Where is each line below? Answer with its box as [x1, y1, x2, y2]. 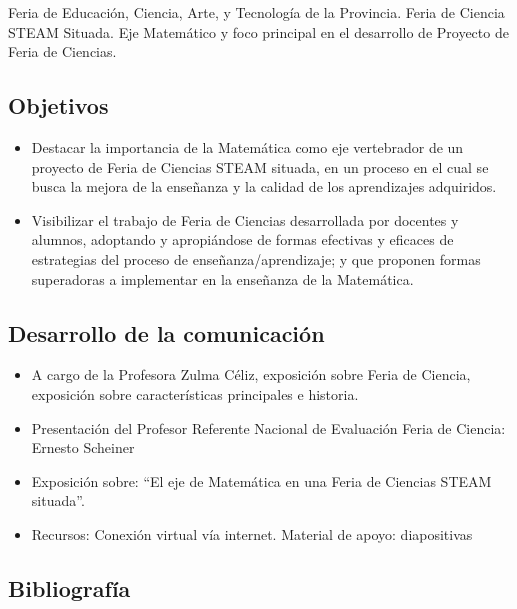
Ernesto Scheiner [31, 437, 135, 458]
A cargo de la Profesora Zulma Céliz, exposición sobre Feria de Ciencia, [31, 364, 471, 385]
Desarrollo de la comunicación [8, 317, 325, 348]
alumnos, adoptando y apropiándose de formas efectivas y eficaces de [31, 229, 454, 250]
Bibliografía [8, 572, 131, 603]
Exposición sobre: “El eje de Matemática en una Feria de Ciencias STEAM [31, 470, 492, 491]
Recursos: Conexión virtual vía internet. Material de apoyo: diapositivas [31, 523, 473, 544]
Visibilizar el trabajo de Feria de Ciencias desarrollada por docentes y [31, 209, 459, 230]
